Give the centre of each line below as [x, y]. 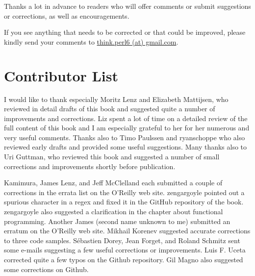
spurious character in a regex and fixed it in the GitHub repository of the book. [124, 202]
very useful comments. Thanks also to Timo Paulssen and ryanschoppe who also [125, 137]
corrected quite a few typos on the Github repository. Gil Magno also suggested [124, 259]
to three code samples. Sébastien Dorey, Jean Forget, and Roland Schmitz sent [122, 240]
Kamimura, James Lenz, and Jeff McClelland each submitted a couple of [113, 183]
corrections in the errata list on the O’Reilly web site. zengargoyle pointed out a [124, 192]
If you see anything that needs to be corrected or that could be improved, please [125, 32]
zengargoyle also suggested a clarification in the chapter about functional [114, 212]
